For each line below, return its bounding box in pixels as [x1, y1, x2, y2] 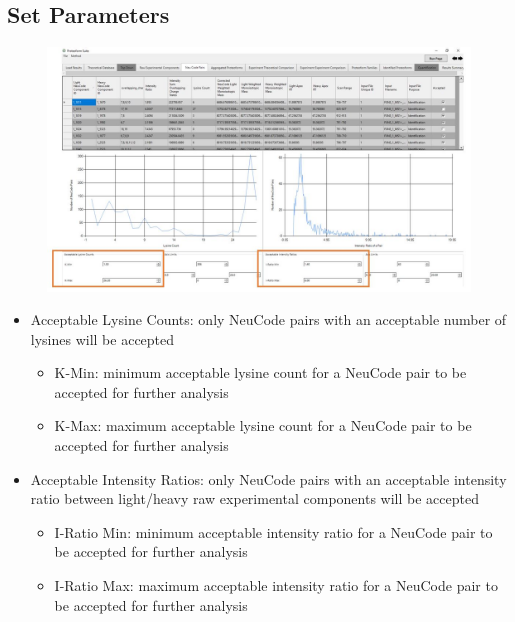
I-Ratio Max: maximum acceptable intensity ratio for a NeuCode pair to [54, 575, 498, 596]
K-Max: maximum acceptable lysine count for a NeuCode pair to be [54, 415, 472, 436]
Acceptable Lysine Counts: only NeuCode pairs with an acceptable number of [30, 309, 507, 330]
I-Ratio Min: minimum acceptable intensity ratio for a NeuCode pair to [54, 521, 493, 542]
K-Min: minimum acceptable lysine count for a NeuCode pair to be [54, 362, 467, 383]
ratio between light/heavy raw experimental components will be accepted [30, 488, 479, 509]
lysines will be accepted [30, 328, 175, 349]
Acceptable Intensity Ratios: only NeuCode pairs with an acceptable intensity [30, 468, 507, 489]
